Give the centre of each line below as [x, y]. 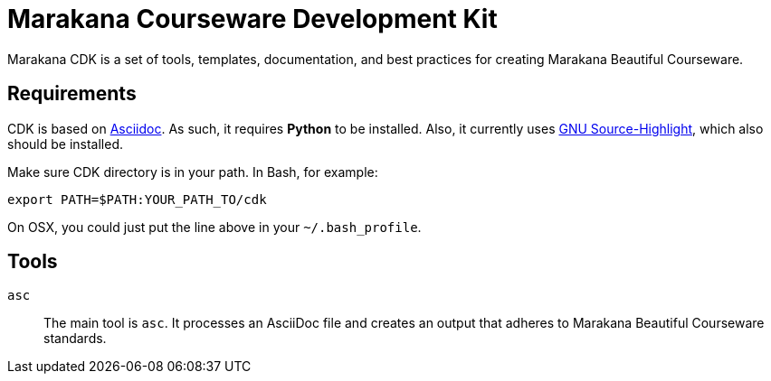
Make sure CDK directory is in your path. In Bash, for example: [193, 172]
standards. [75, 339]
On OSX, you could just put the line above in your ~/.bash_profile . [214, 227]
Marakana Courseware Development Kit [252, 19]
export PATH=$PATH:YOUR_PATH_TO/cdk [137, 199]
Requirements [72, 94]
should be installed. [66, 144]
